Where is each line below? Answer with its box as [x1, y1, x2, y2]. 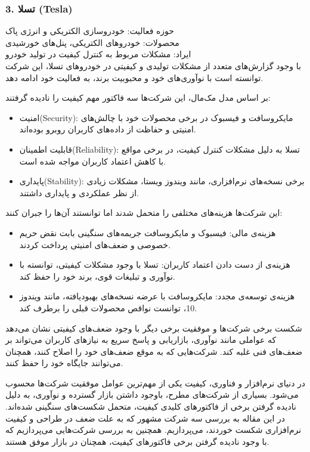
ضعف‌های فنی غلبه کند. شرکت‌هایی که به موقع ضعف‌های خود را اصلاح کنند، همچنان [5, 345, 303, 357]
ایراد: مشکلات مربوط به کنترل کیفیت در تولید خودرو [5, 48, 191, 60]
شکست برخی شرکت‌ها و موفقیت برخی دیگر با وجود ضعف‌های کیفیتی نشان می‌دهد [5, 321, 302, 334]
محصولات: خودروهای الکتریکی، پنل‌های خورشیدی [5, 36, 179, 48]
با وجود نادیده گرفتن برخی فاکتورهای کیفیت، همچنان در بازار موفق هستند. [5, 435, 269, 447]
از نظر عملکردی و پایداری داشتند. [19, 186, 139, 199]
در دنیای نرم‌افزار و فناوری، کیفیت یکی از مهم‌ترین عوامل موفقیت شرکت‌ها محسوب [5, 376, 306, 389]
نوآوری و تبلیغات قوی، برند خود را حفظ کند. [19, 270, 175, 282]
